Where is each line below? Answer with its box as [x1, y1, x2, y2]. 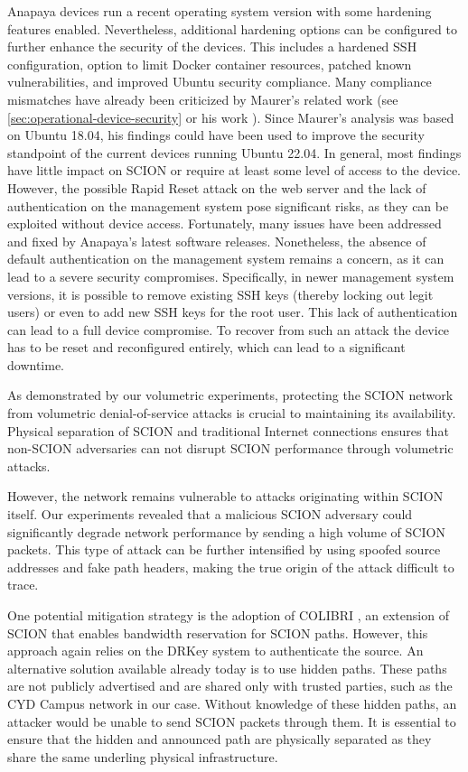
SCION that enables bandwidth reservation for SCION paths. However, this [7, 623, 428, 642]
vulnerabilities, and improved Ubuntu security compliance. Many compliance [7, 72, 432, 91]
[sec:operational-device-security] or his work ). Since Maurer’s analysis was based [7, 107, 454, 126]
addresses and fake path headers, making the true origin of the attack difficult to [7, 557, 454, 576]
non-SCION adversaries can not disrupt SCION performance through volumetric [7, 439, 454, 458]
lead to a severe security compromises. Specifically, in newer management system [7, 266, 454, 285]
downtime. [7, 355, 64, 374]
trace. [7, 575, 39, 594]
